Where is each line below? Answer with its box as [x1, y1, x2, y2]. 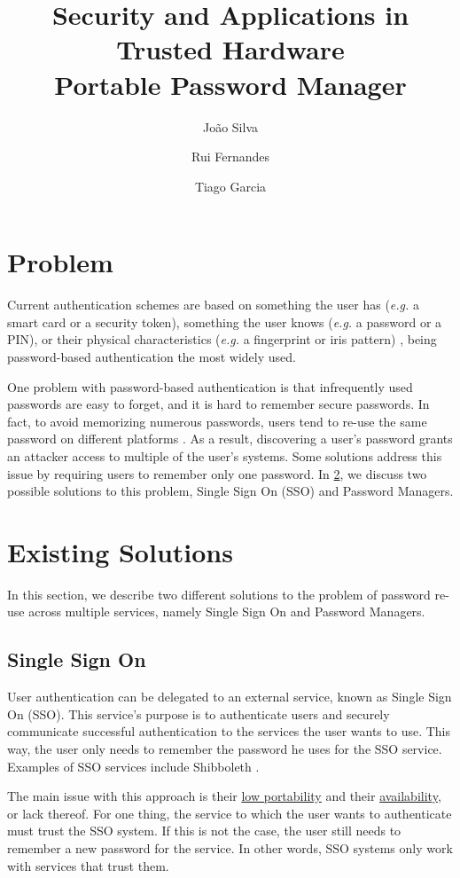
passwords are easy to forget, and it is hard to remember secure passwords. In [7, 395, 430, 413]
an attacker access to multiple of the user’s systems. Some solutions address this [7, 446, 442, 465]
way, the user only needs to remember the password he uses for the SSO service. [7, 740, 442, 758]
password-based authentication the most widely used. [7, 348, 296, 365]
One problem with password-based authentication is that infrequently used [7, 377, 413, 396]
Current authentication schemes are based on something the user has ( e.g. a [7, 295, 420, 314]
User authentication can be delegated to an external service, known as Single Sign [7, 687, 452, 706]
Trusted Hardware [116, 31, 345, 67]
